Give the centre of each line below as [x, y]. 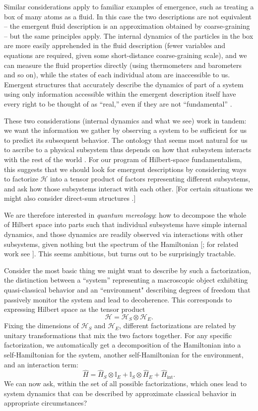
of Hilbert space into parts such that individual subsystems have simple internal [126, 224]
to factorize [21, 179]
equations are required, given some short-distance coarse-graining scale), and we [126, 55]
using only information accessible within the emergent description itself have [120, 94]
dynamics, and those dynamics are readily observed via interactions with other [124, 234]
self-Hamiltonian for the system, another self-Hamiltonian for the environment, [124, 355]
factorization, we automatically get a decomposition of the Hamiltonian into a [123, 345]
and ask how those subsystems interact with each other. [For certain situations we [129, 188]
